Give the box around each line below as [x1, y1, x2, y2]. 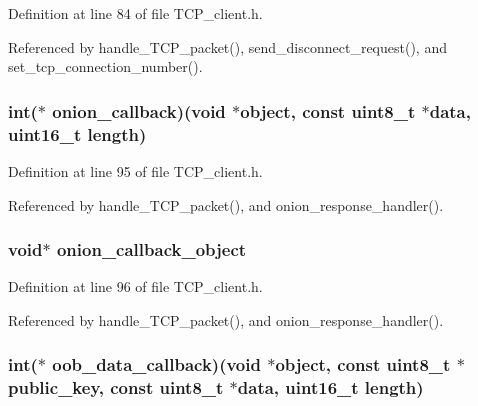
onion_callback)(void [52, 98, 226, 123]
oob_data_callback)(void [52, 352, 261, 377]
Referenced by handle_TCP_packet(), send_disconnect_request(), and [8, 36, 447, 57]
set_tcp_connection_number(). [8, 56, 203, 77]
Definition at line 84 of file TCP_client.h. [8, 3, 263, 23]
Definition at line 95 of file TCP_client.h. [8, 160, 263, 181]
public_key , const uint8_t [8, 375, 224, 400]
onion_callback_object [56, 237, 247, 262]
